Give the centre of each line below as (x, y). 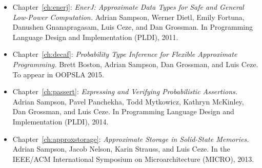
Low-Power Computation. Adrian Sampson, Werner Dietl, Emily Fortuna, (128, 17)
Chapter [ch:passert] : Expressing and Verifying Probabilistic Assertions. (125, 91)
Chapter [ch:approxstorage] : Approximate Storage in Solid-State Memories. (131, 139)
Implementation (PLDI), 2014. (61, 121)
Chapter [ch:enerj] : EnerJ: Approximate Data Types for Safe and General (128, 7)
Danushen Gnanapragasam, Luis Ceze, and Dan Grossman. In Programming (133, 27)
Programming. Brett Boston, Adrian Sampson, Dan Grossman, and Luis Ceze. (135, 64)
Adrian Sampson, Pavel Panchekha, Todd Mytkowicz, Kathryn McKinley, (128, 101)
